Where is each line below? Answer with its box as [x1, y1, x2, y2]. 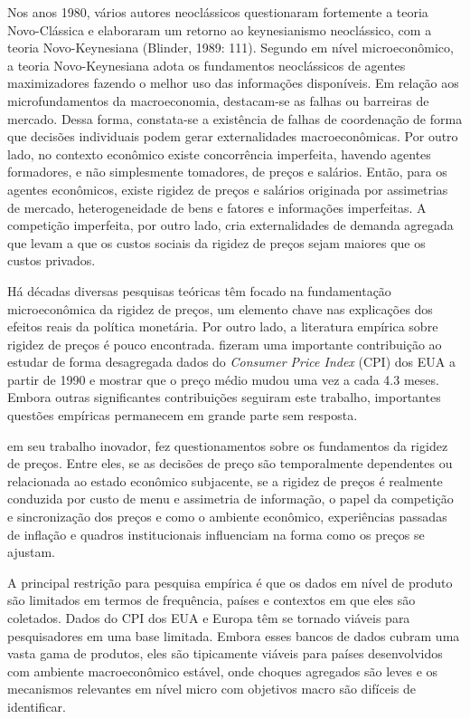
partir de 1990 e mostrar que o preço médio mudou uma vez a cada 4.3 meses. [7, 369, 439, 388]
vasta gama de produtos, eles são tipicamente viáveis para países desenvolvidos [7, 644, 443, 663]
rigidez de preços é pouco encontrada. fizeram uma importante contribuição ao [7, 334, 442, 353]
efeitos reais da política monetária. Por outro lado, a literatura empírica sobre [7, 317, 438, 336]
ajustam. [7, 542, 55, 561]
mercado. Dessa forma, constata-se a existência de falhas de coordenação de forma [7, 109, 463, 128]
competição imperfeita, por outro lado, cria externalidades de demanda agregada [7, 216, 454, 235]
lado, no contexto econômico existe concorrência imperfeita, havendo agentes [7, 144, 431, 163]
